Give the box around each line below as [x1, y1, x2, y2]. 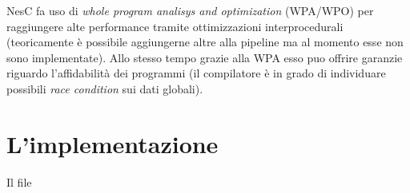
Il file [6, 173, 32, 190]
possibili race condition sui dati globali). [6, 80, 203, 96]
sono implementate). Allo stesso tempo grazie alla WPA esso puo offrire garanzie [6, 49, 403, 65]
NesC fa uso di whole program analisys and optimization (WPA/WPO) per [6, 2, 374, 18]
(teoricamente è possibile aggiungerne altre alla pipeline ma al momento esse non [6, 33, 404, 50]
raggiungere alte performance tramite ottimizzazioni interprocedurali [6, 18, 344, 34]
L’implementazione [6, 127, 219, 160]
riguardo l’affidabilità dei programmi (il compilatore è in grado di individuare [6, 65, 386, 81]
